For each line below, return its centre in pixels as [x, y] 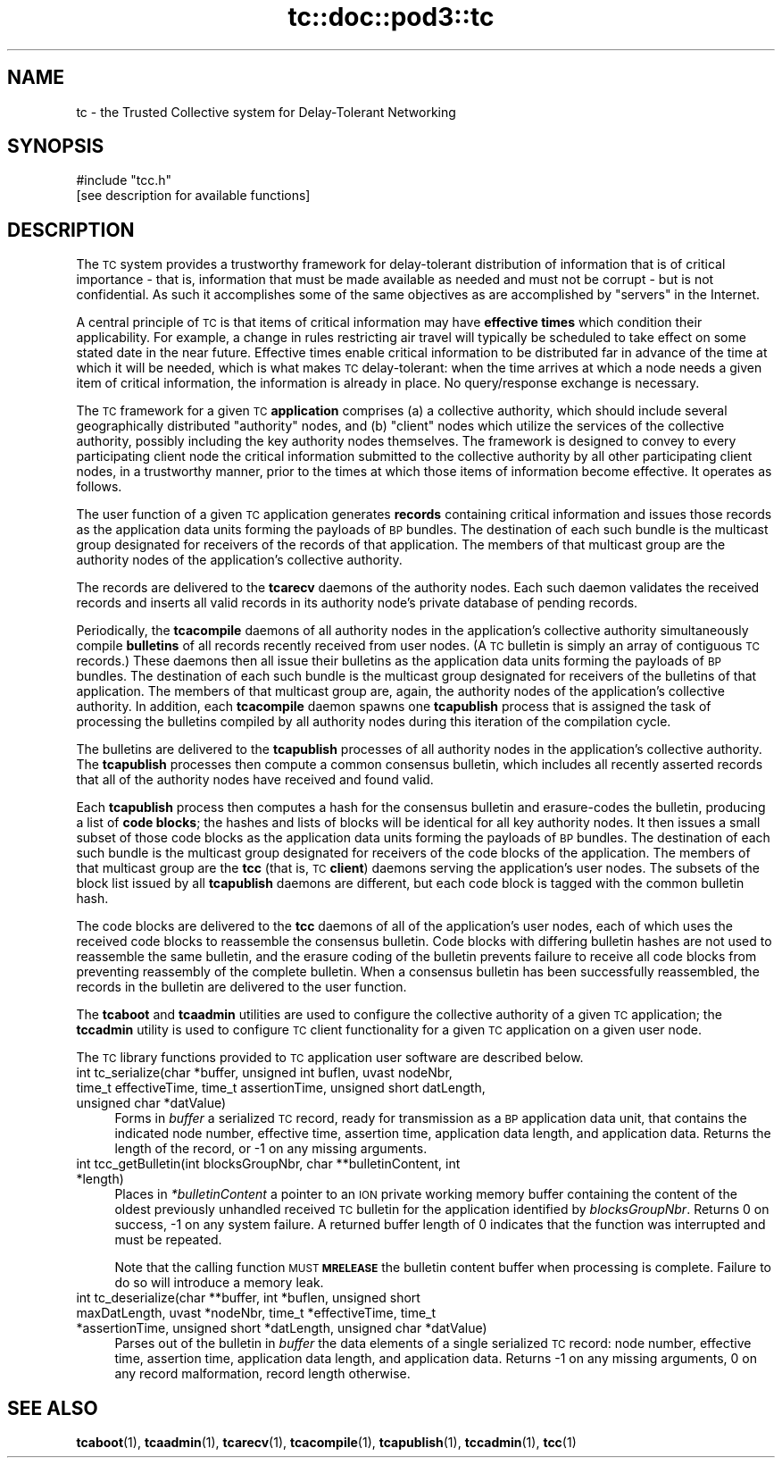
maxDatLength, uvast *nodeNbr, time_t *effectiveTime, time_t [256, 1313]
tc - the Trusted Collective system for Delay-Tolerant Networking [266, 112]
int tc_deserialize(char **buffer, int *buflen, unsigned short [248, 1298]
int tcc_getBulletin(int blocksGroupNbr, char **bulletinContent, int [268, 1164]
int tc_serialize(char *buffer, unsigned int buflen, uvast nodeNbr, [264, 1073]
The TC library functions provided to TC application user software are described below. [330, 1058]
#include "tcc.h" [124, 180]
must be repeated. [168, 1240]
